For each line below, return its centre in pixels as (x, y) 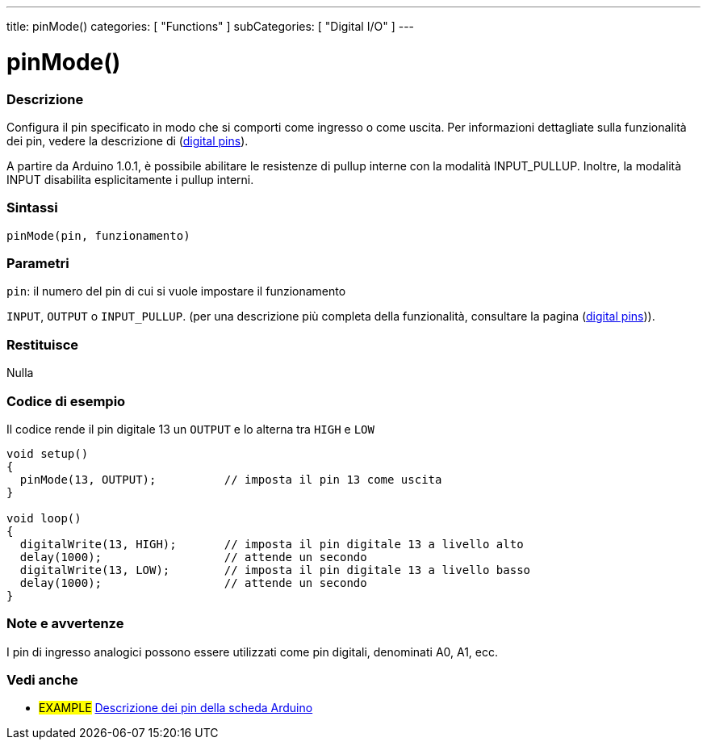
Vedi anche (42, 680)
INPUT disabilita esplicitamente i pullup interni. (130, 179)
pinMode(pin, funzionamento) (98, 235)
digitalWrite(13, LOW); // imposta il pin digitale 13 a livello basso (275, 570)
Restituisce (43, 344)
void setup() (48, 453)
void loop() (44, 518)
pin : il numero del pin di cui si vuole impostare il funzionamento (176, 291)
